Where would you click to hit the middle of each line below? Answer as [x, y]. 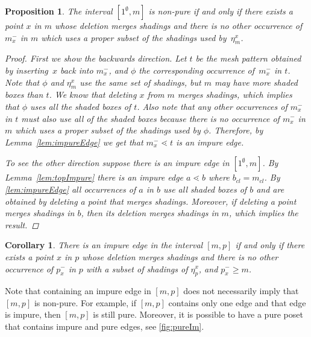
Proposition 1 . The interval [59, 11]
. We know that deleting [93, 95]
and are [270, 189]
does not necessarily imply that [241, 291]
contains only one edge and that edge [237, 302]
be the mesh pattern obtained [248, 58]
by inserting [27, 70]
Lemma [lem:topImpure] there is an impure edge [94, 177]
